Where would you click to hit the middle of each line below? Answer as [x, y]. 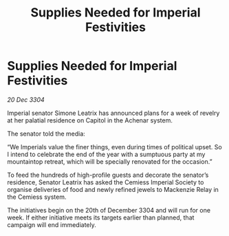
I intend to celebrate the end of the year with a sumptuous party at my [106, 154]
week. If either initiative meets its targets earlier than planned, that [101, 217]
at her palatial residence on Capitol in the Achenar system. [90, 120]
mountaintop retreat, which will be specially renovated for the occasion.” [110, 161]
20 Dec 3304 [26, 99]
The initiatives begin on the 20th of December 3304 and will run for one [109, 210]
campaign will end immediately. [52, 224]
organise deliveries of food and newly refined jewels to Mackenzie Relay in [113, 189]
